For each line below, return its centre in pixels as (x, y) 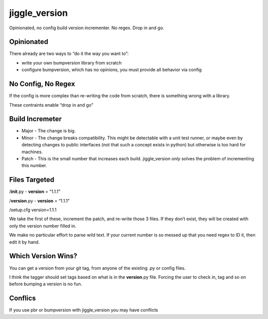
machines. (32, 152)
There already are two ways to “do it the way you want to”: (69, 54)
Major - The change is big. (49, 131)
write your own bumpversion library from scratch (71, 63)
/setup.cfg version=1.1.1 (33, 210)
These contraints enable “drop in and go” (51, 105)
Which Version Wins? (43, 256)
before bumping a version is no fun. (46, 284)
